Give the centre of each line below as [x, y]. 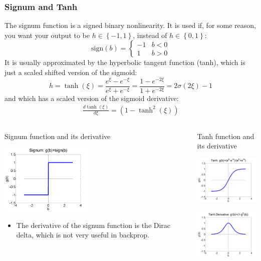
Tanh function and [226, 136]
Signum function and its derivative [58, 136]
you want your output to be [47, 35]
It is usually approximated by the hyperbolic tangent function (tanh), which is [125, 62]
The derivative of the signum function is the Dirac [93, 225]
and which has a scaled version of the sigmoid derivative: [92, 98]
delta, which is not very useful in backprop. [83, 235]
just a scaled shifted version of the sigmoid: [71, 72]
